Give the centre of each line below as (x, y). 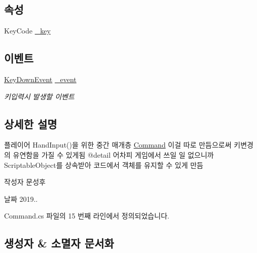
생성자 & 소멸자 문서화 (59, 243)
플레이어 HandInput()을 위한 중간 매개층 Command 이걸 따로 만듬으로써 (118, 145)
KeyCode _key (27, 31)
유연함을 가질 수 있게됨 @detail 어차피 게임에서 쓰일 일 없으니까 (113, 154)
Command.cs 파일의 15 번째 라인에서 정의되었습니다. (87, 216)
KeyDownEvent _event (40, 79)
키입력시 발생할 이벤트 (39, 96)
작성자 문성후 (25, 182)
